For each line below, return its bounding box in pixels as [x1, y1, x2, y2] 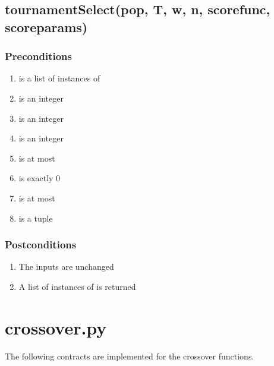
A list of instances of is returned [18, 280, 136, 292]
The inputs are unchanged [18, 260, 114, 273]
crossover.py [5, 315, 107, 339]
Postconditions [5, 237, 77, 252]
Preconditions [5, 49, 72, 64]
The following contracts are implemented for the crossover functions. [5, 349, 254, 362]
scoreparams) [5, 17, 88, 36]
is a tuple [18, 212, 53, 224]
